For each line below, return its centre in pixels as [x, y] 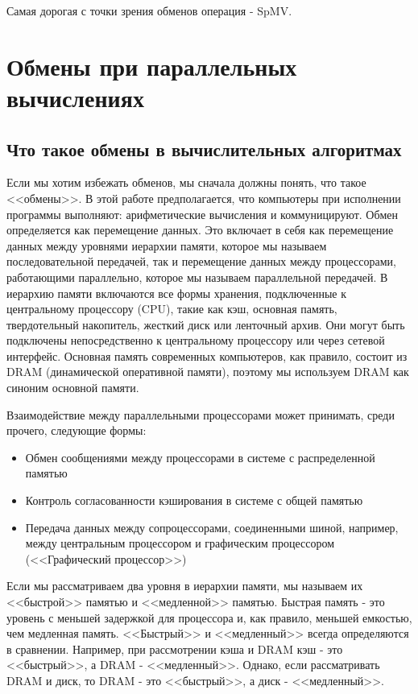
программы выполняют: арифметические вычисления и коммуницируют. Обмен [203, 214]
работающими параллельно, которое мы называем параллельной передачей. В [197, 277]
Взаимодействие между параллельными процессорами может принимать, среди [201, 414]
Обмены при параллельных [152, 66]
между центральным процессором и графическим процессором [180, 543]
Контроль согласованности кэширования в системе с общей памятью [194, 500]
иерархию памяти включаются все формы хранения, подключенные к [176, 293]
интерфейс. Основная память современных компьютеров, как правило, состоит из [207, 355]
